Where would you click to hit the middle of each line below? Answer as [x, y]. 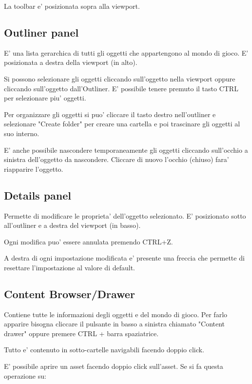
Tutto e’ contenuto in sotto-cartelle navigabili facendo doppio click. [104, 350]
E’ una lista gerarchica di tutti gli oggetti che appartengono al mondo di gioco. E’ [126, 52]
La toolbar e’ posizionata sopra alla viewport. [72, 6]
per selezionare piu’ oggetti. [45, 98]
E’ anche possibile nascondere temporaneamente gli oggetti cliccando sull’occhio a [126, 150]
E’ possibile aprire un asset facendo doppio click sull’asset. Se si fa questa [114, 366]
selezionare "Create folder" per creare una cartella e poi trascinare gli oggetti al [122, 124]
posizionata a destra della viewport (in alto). [71, 62]
